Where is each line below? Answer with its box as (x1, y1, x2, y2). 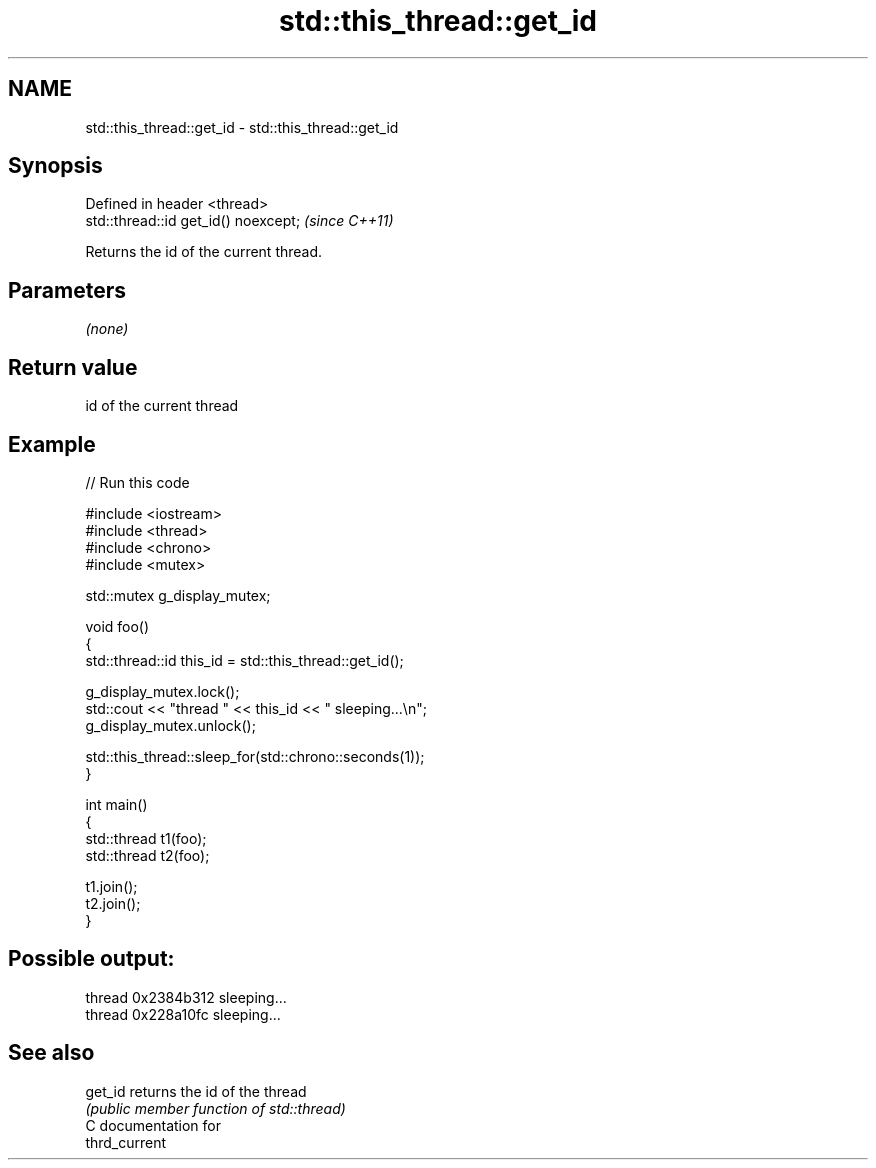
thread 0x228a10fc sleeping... (85, 1005, 281, 1023)
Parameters (8, 277, 126, 303)
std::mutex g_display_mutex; (85, 586, 271, 604)
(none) (85, 320, 129, 338)
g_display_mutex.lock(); (85, 682, 240, 700)
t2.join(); (85, 894, 141, 912)
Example (8, 431, 96, 457)
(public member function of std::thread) (85, 1099, 346, 1117)
